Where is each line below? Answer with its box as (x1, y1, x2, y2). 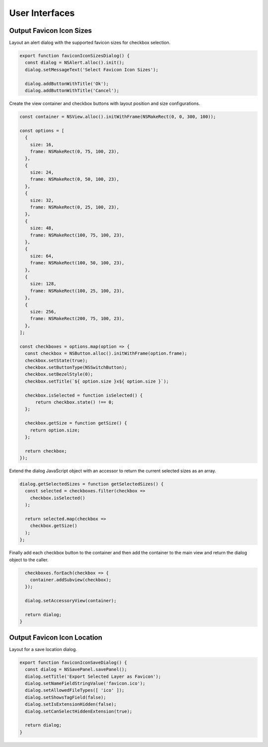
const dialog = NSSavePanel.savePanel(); (25, 667, 128, 672)
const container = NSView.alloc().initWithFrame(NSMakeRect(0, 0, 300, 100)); (19, 113, 216, 119)
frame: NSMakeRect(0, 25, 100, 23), (30, 205, 119, 210)
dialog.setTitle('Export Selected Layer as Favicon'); (25, 673, 161, 679)
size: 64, (30, 253, 54, 259)
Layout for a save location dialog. (9, 646, 77, 652)
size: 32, (30, 197, 54, 203)
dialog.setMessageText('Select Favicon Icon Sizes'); (25, 67, 159, 72)
